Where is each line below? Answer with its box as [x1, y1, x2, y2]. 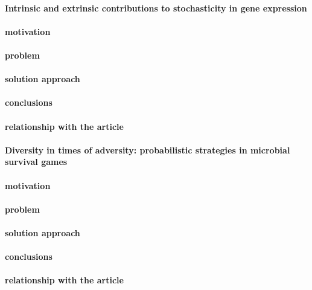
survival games [5, 155, 68, 168]
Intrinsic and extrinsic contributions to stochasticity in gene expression [5, 1, 307, 14]
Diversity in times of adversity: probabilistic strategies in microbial [5, 143, 290, 156]
